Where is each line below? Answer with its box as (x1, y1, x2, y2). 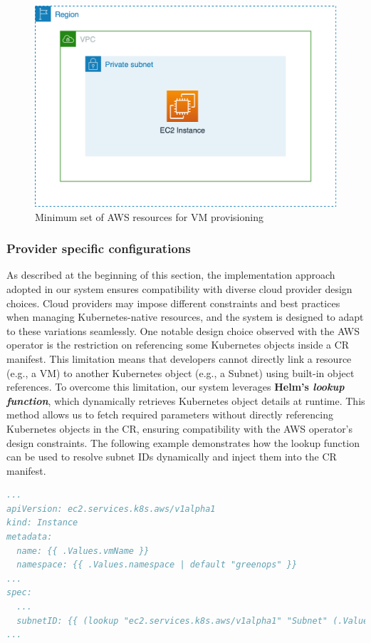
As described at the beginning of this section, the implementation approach (6, 267, 335, 282)
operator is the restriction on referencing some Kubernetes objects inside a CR (6, 337, 350, 352)
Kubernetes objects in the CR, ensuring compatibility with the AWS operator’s (6, 421, 353, 436)
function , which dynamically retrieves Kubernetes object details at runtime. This (6, 393, 365, 408)
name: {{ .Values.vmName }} (16, 545, 150, 556)
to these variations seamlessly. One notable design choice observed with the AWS (6, 323, 360, 338)
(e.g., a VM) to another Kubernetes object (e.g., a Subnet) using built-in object (6, 365, 355, 380)
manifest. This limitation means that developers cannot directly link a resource (6, 351, 352, 366)
